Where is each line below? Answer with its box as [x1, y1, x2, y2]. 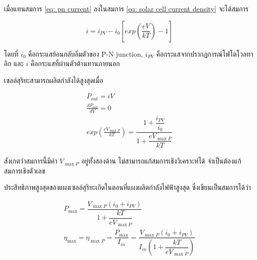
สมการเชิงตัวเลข [4, 165, 45, 175]
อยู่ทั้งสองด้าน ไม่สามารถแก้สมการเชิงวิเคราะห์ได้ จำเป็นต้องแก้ [81, 156, 242, 166]
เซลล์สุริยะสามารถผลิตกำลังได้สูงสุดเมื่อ [4, 75, 103, 85]
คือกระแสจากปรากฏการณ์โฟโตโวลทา [156, 48, 254, 59]
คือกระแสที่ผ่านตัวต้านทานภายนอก [30, 58, 120, 69]
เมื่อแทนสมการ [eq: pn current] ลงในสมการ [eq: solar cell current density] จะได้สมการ [4, 3, 249, 13]
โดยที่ [4, 48, 18, 59]
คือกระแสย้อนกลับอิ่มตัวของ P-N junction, [28, 48, 143, 59]
